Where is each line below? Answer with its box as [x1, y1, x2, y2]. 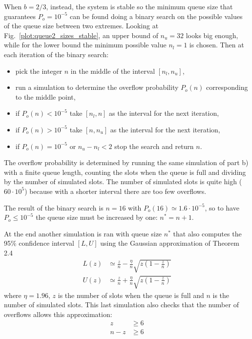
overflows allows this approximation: [4, 309, 112, 319]
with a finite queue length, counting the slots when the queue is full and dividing [4, 167, 246, 177]
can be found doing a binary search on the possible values [69, 11, 243, 21]
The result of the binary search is [4, 202, 104, 212]
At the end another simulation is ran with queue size [4, 228, 162, 238]
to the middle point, [15, 91, 76, 102]
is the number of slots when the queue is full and [58, 290, 204, 300]
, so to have [205, 202, 239, 212]
